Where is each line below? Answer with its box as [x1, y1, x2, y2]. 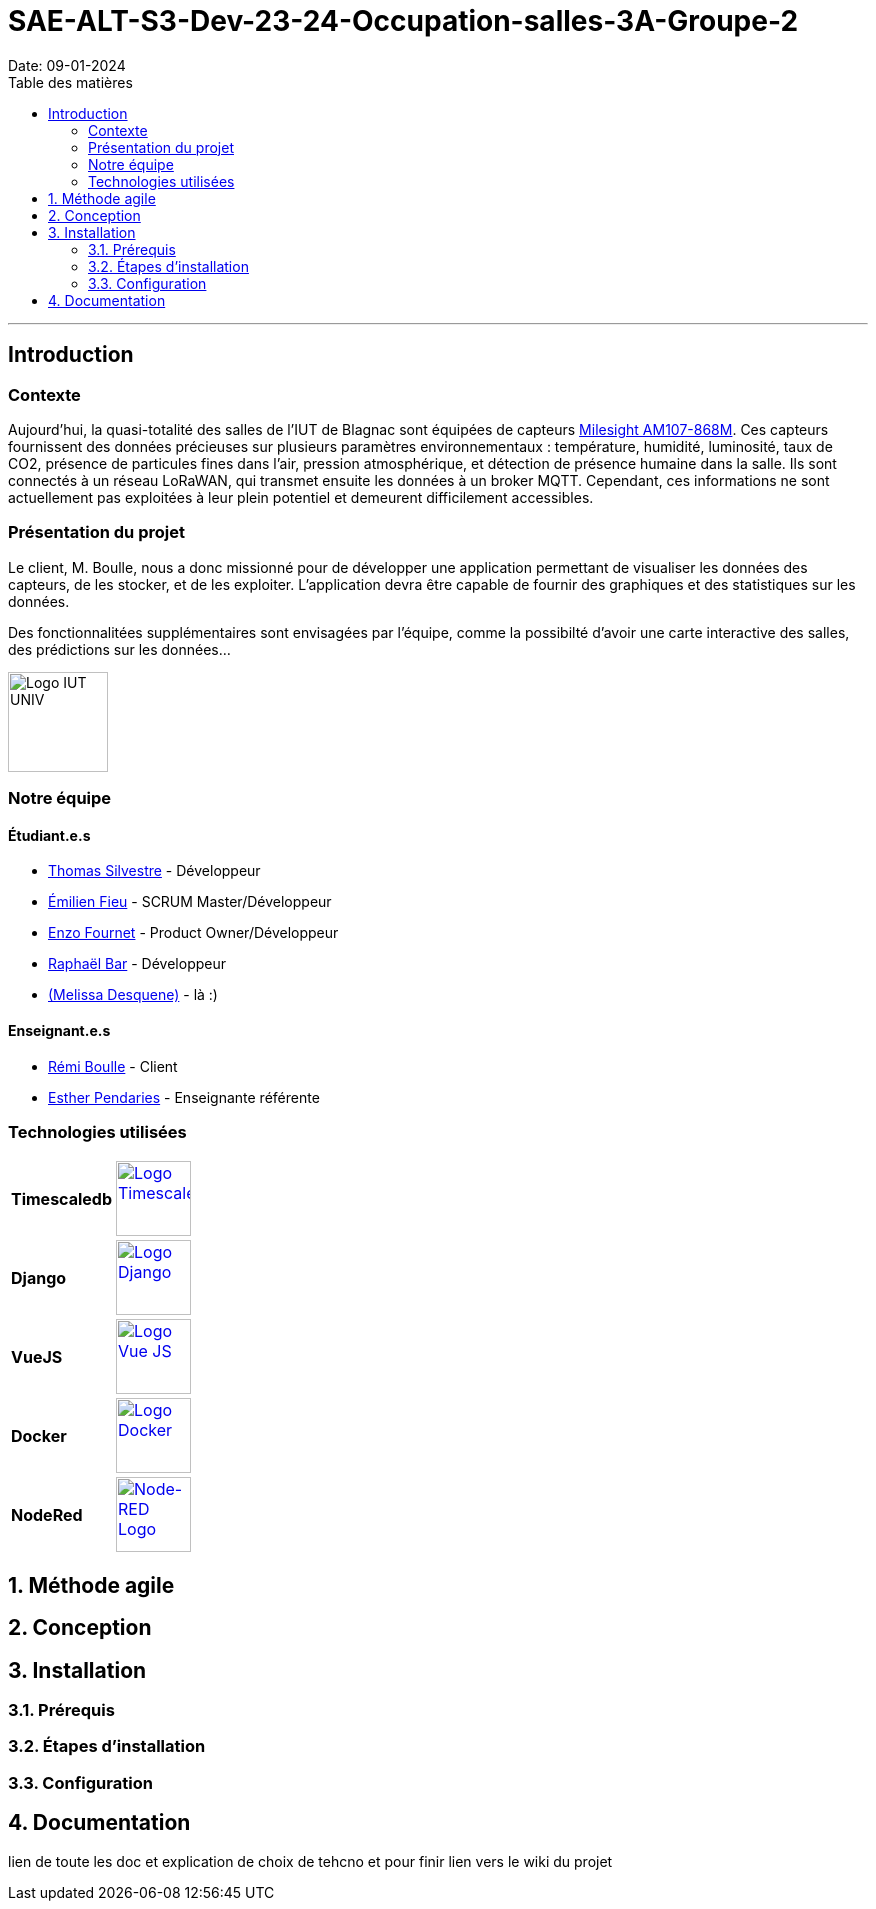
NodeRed [11, 1504, 83, 1525]
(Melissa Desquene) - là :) [48, 986, 218, 1004]
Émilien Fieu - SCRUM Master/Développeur [48, 893, 332, 911]
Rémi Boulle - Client [48, 1057, 178, 1075]
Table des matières [8, 73, 133, 91]
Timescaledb [11, 1188, 113, 1209]
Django [11, 1267, 67, 1288]
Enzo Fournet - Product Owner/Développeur [48, 924, 339, 942]
